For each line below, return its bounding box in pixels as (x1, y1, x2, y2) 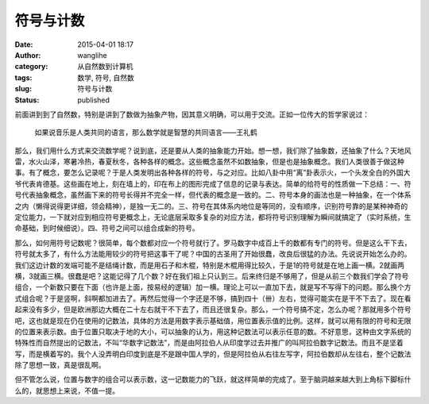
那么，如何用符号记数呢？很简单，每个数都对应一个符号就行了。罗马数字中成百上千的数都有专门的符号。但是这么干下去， (14, 238, 412, 248)
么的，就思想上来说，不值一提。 (14, 386, 119, 395)
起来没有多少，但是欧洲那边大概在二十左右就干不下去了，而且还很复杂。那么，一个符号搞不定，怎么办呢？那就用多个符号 (14, 305, 412, 314)
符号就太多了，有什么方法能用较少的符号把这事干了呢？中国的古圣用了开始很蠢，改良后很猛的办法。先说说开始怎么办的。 (14, 249, 412, 259)
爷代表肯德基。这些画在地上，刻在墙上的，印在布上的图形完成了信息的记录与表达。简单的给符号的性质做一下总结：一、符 (14, 179, 412, 188)
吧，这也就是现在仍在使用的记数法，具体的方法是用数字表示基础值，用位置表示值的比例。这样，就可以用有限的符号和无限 (14, 316, 412, 325)
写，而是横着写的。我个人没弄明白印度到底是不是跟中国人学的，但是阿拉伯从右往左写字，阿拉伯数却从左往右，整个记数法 (14, 349, 412, 359)
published (77, 95, 110, 105)
